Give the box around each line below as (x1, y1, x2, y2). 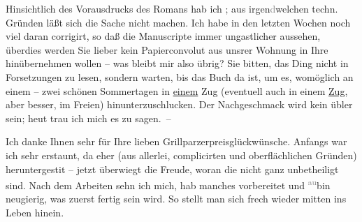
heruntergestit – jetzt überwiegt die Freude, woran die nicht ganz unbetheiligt (6, 161, 339, 176)
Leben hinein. (6, 205, 64, 219)
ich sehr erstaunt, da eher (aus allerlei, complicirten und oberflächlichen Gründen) (6, 147, 357, 162)
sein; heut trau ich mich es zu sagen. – (6, 110, 171, 125)
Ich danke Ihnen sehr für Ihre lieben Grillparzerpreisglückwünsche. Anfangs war (6, 134, 347, 149)
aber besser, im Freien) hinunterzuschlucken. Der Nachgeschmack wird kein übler (6, 97, 353, 112)
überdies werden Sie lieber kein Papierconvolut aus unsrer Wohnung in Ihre (6, 42, 328, 57)
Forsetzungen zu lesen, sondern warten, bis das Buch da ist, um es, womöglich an (6, 69, 354, 84)
